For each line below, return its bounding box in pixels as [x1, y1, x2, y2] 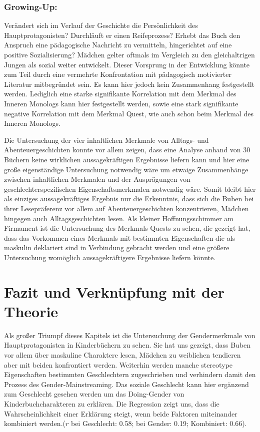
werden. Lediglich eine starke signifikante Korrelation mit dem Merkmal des [4, 88, 236, 99]
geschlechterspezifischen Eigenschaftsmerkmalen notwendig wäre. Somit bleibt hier [4, 183, 256, 194]
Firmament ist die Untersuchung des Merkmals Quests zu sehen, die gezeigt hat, [4, 223, 250, 233]
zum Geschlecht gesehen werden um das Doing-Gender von [4, 389, 184, 399]
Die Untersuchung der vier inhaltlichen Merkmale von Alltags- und [4, 134, 209, 145]
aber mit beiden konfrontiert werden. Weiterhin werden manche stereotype [4, 359, 232, 370]
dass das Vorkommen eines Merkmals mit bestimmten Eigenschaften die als [4, 232, 235, 243]
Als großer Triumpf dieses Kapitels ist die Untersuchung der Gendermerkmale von [4, 330, 255, 340]
